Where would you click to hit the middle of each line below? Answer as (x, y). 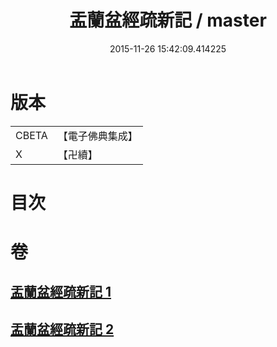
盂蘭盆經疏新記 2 (62, 329)
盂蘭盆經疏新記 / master (168, 20)
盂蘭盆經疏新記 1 (61, 292)
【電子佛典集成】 (97, 136)
